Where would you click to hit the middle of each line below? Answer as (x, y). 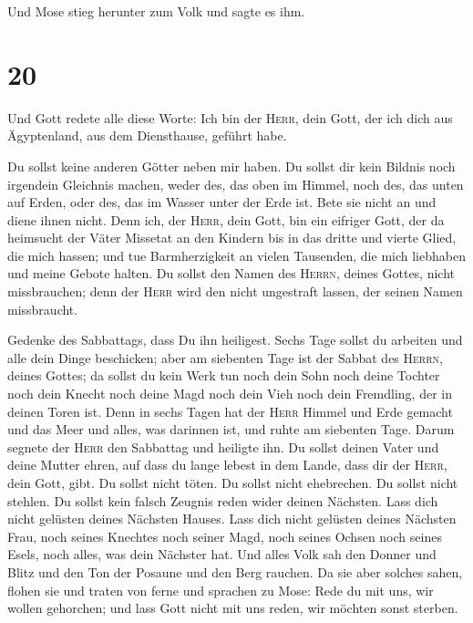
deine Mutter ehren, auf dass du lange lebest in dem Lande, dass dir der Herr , (227, 465)
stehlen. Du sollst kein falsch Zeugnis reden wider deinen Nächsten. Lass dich (223, 500)
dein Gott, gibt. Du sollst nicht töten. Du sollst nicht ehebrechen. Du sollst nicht (233, 483)
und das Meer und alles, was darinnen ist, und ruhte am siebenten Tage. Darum (231, 429)
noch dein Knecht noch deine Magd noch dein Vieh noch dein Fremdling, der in (230, 394)
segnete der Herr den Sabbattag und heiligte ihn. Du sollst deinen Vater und (223, 446)
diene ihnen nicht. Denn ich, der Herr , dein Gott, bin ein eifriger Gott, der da (226, 219)
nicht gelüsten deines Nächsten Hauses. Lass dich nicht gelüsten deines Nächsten (232, 519)
